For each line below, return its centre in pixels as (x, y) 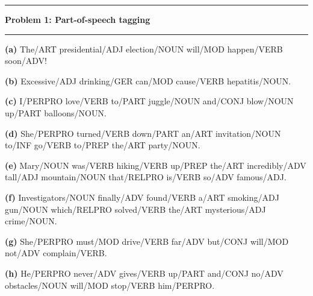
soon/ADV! (26, 61)
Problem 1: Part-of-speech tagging (78, 19)
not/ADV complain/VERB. (56, 253)
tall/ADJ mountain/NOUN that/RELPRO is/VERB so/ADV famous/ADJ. (146, 177)
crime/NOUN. (31, 221)
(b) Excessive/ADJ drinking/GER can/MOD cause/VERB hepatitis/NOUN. (148, 80)
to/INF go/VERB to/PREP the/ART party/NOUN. (103, 145)
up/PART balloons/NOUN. (56, 112)
